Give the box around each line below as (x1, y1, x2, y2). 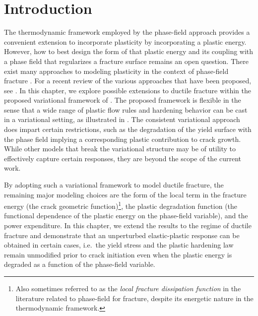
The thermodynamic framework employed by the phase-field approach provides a (4, 27, 250, 37)
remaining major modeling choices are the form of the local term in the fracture (4, 189, 247, 199)
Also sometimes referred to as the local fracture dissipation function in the (15, 283, 241, 294)
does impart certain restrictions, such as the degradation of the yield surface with (4, 124, 252, 134)
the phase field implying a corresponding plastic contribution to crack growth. (4, 133, 241, 144)
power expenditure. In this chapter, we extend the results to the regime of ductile (4, 220, 252, 231)
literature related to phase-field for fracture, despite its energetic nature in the (15, 293, 254, 303)
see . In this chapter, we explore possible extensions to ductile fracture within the (4, 85, 251, 95)
